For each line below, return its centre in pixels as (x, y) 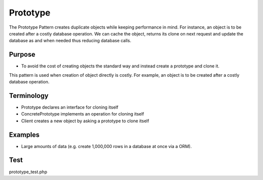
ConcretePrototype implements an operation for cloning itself (83, 114)
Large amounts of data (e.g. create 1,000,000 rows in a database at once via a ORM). (106, 146)
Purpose (22, 55)
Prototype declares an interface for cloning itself (70, 107)
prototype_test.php (28, 172)
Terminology (29, 95)
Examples (24, 135)
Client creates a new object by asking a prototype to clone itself (85, 121)
